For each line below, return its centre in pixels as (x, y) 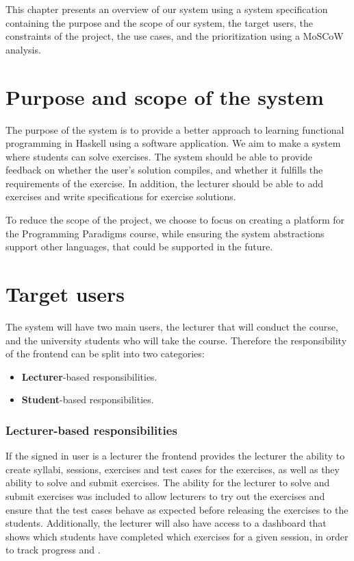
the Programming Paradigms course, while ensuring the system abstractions (165, 233)
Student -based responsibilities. (88, 399)
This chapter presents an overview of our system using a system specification (167, 9)
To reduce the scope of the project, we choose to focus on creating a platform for (175, 220)
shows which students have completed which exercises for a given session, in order (177, 536)
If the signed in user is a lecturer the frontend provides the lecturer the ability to (175, 456)
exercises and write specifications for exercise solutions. (121, 196)
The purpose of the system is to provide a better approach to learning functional (175, 129)
